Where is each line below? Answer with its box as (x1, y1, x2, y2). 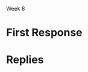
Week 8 (6, 5, 25, 12)
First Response (6, 26, 83, 39)
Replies (6, 53, 44, 67)
